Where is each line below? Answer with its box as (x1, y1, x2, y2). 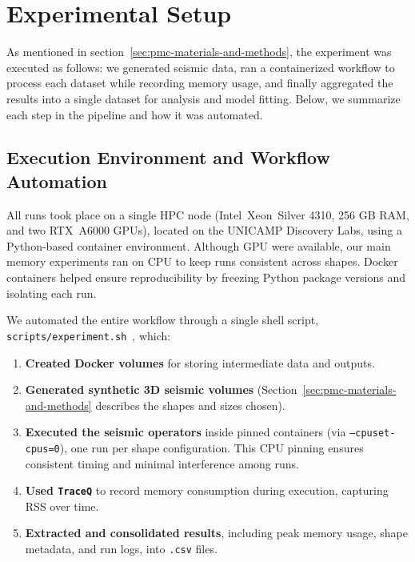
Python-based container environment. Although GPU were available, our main (6, 237, 391, 254)
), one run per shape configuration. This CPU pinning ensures (59, 439, 364, 456)
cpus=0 (25, 443, 60, 455)
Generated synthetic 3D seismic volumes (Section (25, 381, 297, 398)
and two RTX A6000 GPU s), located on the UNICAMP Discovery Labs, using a (6, 222, 402, 239)
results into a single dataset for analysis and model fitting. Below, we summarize (6, 90, 401, 106)
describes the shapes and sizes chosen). (95, 396, 285, 413)
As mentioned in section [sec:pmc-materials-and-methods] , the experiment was (6, 43, 392, 60)
